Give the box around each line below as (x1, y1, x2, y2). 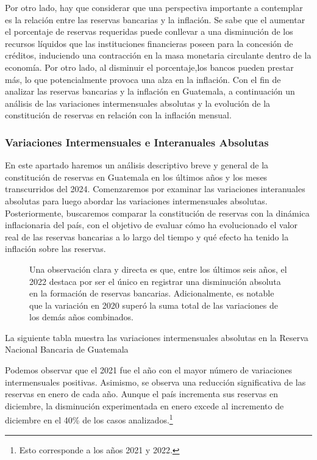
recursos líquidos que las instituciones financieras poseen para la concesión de (5, 37, 293, 49)
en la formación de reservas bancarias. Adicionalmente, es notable (29, 287, 274, 300)
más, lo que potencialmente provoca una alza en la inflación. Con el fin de (5, 73, 281, 85)
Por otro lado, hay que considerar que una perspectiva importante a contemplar (5, 1, 303, 13)
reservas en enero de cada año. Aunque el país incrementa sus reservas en (5, 387, 278, 400)
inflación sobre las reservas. (5, 242, 106, 255)
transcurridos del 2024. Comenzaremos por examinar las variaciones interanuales (5, 182, 305, 195)
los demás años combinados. (29, 311, 134, 323)
